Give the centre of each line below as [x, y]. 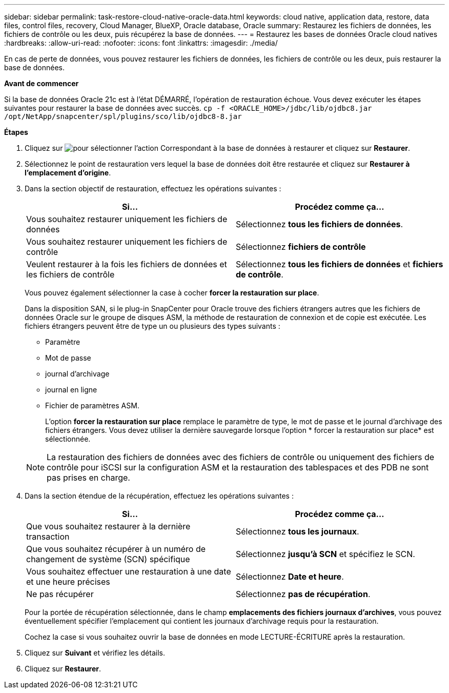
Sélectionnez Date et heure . [290, 577]
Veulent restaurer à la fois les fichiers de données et [127, 264]
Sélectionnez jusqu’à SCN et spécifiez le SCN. [325, 554]
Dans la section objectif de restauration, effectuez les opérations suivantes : [153, 189]
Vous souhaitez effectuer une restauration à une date [129, 571]
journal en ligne [71, 390]
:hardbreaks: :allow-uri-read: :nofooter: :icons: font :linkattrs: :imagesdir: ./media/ [141, 43]
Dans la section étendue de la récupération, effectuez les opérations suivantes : [159, 496]
